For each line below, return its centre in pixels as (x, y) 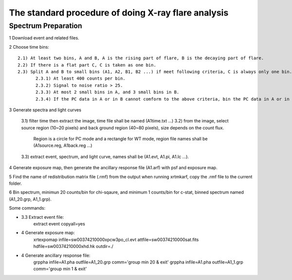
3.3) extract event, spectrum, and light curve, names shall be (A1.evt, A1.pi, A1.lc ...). (105, 157)
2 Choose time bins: (29, 47)
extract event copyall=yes (59, 224)
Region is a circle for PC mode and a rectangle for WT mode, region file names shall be (120, 139)
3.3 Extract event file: (43, 217)
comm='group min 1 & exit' (60, 269)
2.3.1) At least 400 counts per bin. (81, 79)
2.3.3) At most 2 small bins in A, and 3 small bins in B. (108, 92)
